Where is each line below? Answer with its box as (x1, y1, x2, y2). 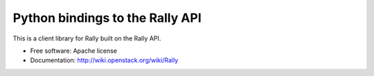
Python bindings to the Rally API (12, 10, 202, 25)
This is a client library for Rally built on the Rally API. (12, 34, 161, 42)
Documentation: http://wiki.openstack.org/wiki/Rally (30, 56, 179, 64)
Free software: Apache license (30, 47, 118, 55)
